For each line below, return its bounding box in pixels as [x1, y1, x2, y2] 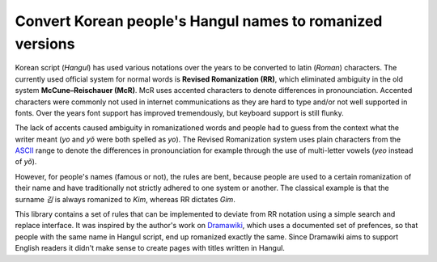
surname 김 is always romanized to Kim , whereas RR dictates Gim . [15, 194, 236, 204]
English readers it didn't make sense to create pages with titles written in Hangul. [15, 243, 285, 253]
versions [15, 35, 75, 53]
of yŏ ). [15, 157, 37, 167]
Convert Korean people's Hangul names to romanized [15, 12, 383, 30]
